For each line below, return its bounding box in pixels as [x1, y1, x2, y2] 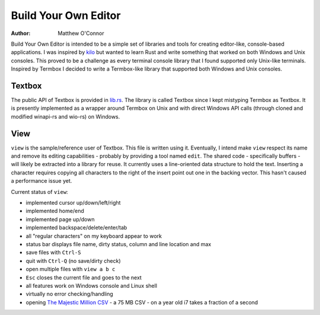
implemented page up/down [25, 215, 95, 222]
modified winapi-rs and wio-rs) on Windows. [11, 113, 120, 120]
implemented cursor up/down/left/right [25, 199, 121, 206]
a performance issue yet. [11, 177, 72, 184]
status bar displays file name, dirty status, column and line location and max [25, 241, 212, 247]
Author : [11, 30, 31, 37]
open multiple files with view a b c [25, 266, 116, 273]
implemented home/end [25, 208, 84, 215]
